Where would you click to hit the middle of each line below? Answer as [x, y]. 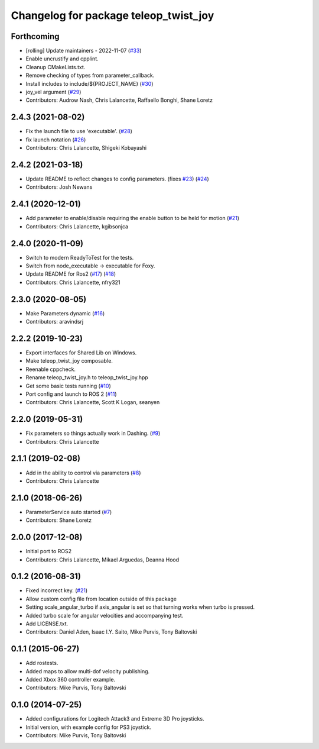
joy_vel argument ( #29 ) [53, 92]
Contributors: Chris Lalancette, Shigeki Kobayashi [86, 148]
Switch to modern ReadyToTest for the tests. [80, 257]
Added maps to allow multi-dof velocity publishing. [88, 671]
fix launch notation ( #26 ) [56, 140]
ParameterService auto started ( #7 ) [69, 512]
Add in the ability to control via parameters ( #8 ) [83, 473]
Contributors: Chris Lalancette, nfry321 [73, 282]
